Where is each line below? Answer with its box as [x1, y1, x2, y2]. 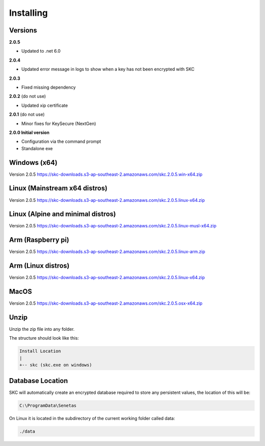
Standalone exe [21, 145, 53, 151]
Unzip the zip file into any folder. [9, 326, 75, 332]
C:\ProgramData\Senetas [19, 403, 77, 408]
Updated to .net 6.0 [21, 48, 61, 54]
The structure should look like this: [9, 335, 79, 341]
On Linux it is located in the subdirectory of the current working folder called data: [9, 415, 175, 421]
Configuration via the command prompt [21, 138, 102, 145]
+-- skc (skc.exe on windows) [19, 362, 92, 368]
